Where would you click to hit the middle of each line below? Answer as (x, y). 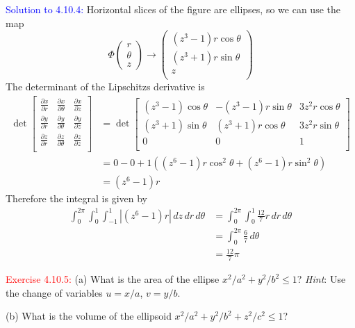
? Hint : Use (321, 279)
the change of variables (54, 292)
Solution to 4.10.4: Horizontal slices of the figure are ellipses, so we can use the (173, 9)
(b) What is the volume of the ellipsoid (89, 316)
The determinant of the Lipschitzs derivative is (105, 87)
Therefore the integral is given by (76, 198)
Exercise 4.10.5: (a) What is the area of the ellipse (113, 279)
